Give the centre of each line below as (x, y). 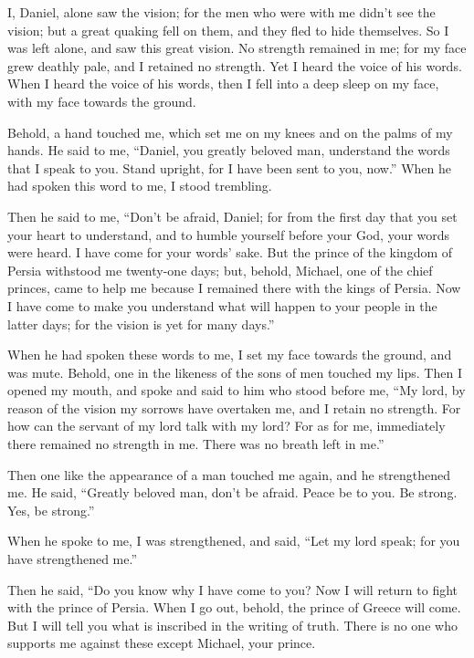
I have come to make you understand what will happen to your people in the (222, 305)
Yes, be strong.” (51, 510)
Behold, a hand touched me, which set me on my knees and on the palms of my (230, 132)
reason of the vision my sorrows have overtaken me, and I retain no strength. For (234, 407)
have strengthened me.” (73, 559)
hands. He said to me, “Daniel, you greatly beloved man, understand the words (229, 150)
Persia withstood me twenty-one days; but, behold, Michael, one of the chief (220, 270)
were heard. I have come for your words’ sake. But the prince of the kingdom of (230, 252)
